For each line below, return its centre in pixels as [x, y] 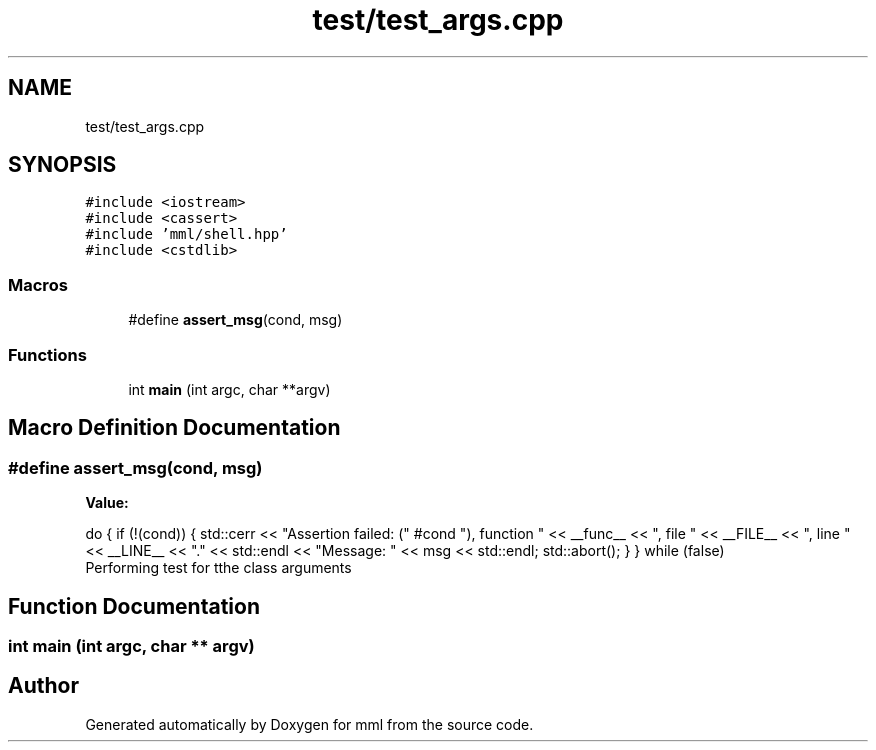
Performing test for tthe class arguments [218, 568]
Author [43, 686]
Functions [47, 354]
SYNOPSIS [62, 165]
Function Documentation [134, 606]
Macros [38, 284]
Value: [107, 503]
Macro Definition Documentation [174, 428]
